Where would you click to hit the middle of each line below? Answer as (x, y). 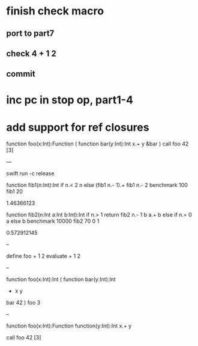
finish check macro (55, 11)
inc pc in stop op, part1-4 (70, 100)
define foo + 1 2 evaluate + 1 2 (43, 256)
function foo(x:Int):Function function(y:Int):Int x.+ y (69, 326)
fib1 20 (14, 192)
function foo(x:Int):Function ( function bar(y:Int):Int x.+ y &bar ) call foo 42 (97, 144)
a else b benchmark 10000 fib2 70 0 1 (53, 221)
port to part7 (30, 33)
